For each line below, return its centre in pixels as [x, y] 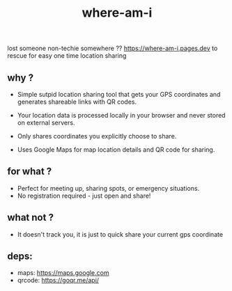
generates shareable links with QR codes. [77, 102]
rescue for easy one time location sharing [67, 56]
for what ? [30, 172]
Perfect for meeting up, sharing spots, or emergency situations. [108, 188]
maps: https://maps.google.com [63, 273]
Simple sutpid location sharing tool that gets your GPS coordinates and [119, 94]
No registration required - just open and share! [84, 196]
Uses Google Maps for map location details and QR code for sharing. [116, 150]
